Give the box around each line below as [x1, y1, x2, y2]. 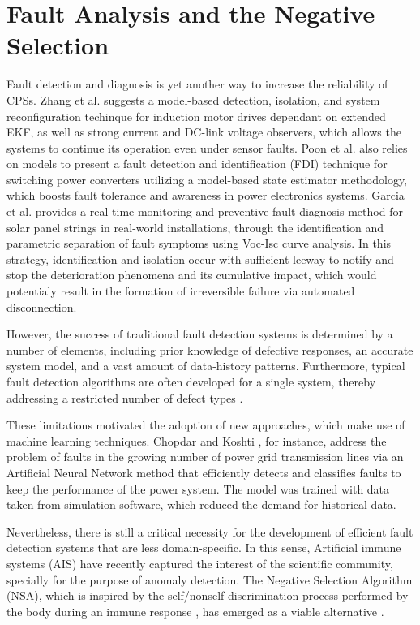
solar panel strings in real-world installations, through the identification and [6, 218, 384, 235]
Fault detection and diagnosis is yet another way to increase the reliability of [6, 75, 388, 93]
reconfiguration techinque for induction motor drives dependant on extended [6, 107, 386, 124]
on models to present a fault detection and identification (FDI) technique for [6, 155, 388, 172]
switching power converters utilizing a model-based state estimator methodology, [6, 170, 408, 187]
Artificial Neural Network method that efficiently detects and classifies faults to [6, 463, 401, 481]
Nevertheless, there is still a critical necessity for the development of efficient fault [6, 523, 414, 540]
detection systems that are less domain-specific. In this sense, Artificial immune [6, 539, 401, 556]
